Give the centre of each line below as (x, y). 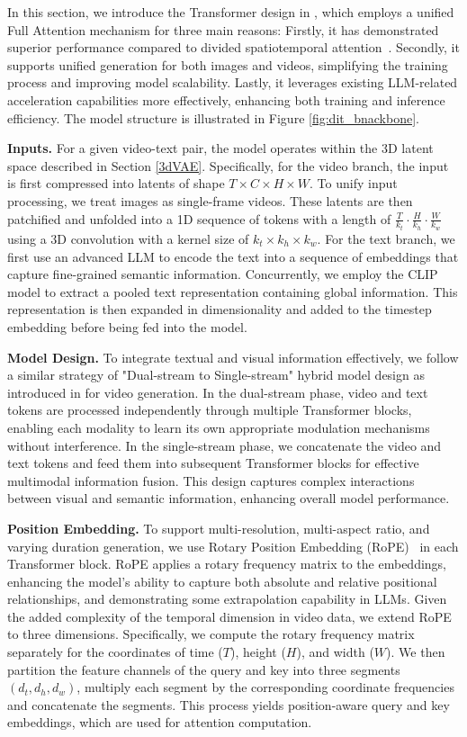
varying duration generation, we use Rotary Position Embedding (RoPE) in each (233, 546)
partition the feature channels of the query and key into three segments (204, 669)
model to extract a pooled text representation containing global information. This (233, 291)
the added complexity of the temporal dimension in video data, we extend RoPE (229, 616)
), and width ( (335, 652)
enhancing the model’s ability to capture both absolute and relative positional (222, 581)
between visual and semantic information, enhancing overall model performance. (229, 498)
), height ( (258, 652)
